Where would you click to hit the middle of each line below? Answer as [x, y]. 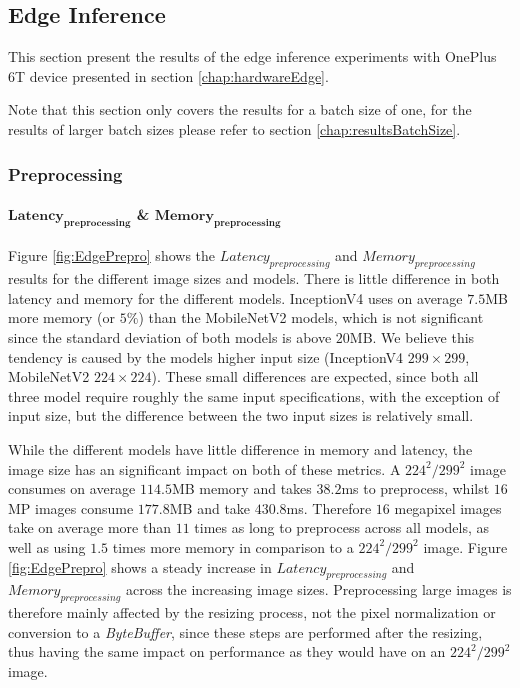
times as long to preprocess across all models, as [342, 527]
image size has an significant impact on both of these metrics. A [204, 468]
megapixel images [448, 507]
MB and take [210, 507]
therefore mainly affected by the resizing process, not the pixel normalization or [252, 612]
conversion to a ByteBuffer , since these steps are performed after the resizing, [245, 631]
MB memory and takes [241, 488]
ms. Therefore [329, 507]
